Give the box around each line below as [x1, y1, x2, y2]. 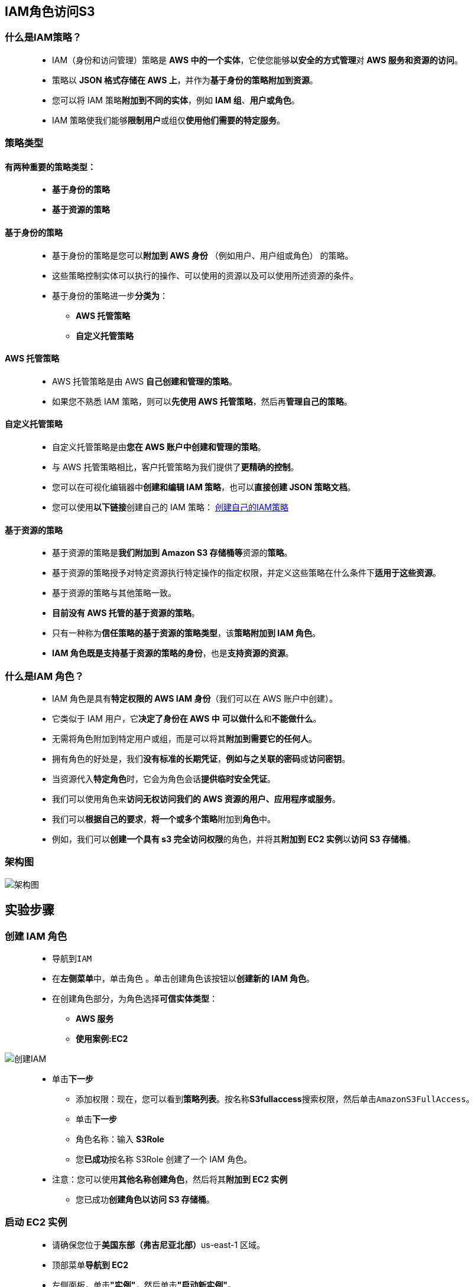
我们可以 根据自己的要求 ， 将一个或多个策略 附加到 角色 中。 [52, 814, 275, 825]
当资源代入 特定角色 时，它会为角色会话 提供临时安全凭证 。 [52, 774, 275, 784]
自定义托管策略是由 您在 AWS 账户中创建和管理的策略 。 [52, 442, 266, 452]
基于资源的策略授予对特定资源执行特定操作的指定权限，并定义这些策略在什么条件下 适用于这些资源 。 [52, 568, 441, 578]
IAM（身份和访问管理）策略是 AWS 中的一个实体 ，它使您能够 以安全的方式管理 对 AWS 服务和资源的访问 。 [52, 54, 463, 65]
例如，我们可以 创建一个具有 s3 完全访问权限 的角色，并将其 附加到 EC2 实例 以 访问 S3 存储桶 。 [52, 834, 415, 845]
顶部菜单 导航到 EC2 [52, 1259, 128, 1270]
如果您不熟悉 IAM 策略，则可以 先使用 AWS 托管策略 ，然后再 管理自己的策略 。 [52, 396, 352, 406]
